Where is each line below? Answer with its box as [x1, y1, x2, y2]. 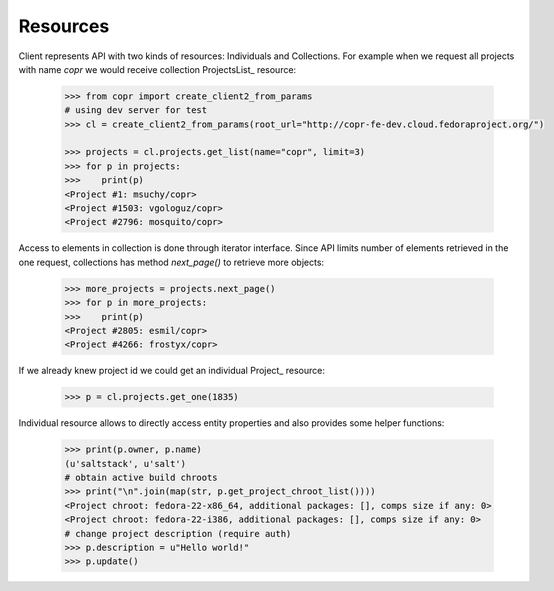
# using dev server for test [64, 105, 208, 116]
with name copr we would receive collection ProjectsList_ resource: [18, 63, 297, 75]
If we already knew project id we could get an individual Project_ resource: [18, 365, 325, 377]
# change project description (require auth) [64, 528, 292, 539]
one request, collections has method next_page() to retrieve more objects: [18, 256, 325, 268]
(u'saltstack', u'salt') [64, 458, 187, 469]
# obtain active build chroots [64, 472, 219, 484]
